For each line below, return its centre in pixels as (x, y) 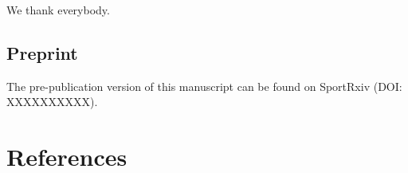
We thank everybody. (58, 10)
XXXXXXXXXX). (52, 102)
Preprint (42, 52)
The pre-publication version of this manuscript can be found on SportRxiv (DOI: (204, 86)
